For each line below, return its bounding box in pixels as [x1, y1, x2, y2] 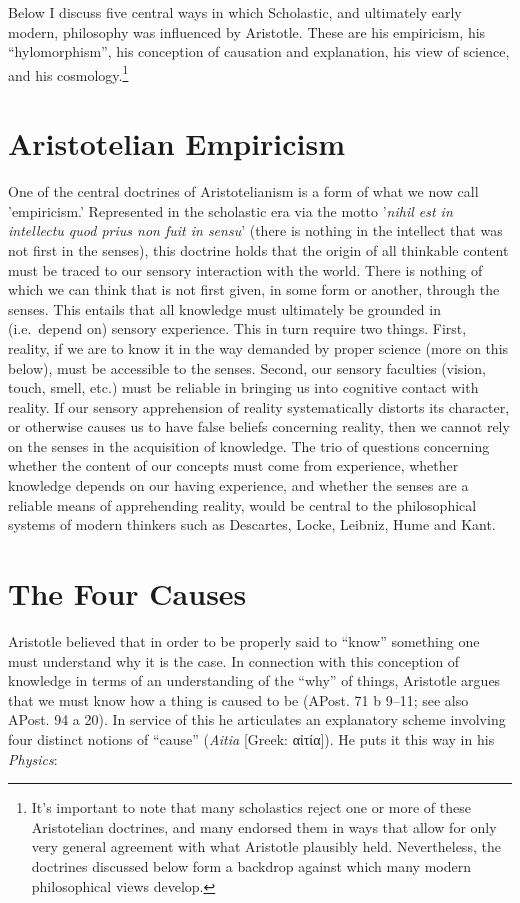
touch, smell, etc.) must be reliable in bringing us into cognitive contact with [8, 377, 479, 398]
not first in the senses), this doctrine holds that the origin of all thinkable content [8, 239, 509, 260]
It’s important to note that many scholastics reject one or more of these [31, 797, 471, 818]
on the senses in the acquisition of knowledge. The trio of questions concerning [8, 435, 490, 456]
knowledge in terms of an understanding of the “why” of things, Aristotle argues [8, 670, 501, 691]
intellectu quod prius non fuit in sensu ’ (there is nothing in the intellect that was [8, 220, 503, 241]
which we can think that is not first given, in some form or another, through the [8, 279, 500, 300]
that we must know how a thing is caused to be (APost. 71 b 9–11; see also [8, 689, 469, 710]
